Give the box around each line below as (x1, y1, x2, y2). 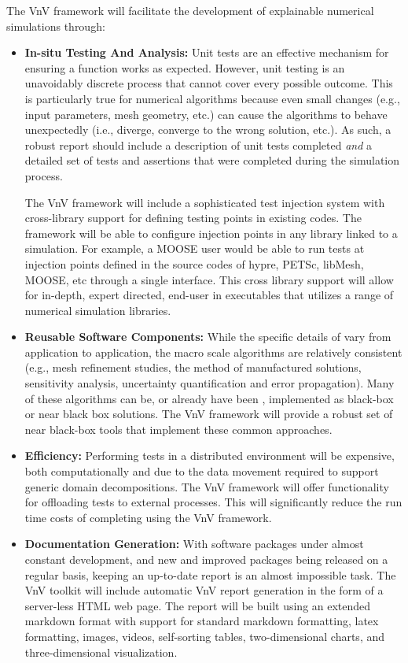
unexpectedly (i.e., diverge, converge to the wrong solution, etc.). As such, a (24, 121, 391, 138)
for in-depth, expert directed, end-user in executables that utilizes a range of (24, 287, 394, 303)
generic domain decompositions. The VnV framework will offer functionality (24, 478, 389, 494)
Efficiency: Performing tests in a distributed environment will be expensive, (24, 447, 395, 464)
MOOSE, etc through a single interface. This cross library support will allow (24, 271, 394, 287)
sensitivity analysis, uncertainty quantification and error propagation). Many (24, 375, 395, 391)
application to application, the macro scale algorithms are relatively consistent (24, 343, 402, 360)
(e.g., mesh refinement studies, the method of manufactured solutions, (24, 359, 362, 376)
